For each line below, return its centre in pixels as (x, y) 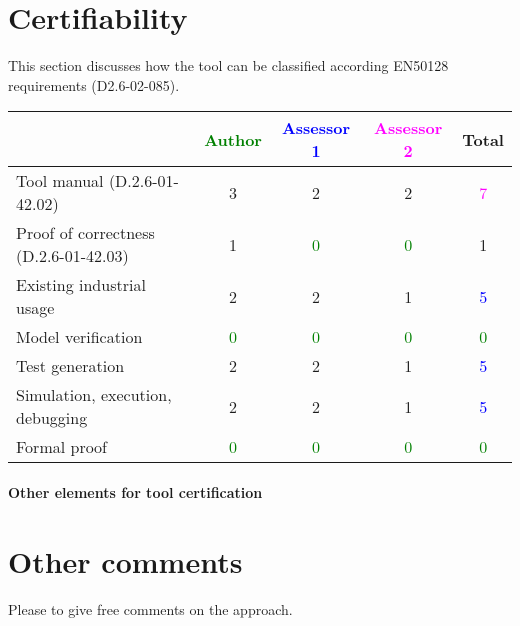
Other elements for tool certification (135, 491)
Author (233, 139)
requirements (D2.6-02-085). (94, 84)
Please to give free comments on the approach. (150, 608)
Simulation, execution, (94, 395)
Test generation (70, 366)
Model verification (79, 337)
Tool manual (60, 181)
